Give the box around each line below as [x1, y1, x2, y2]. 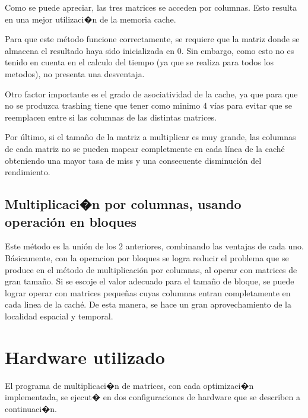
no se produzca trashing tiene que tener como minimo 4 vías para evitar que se [5, 99, 292, 112]
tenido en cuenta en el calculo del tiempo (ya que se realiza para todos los [5, 56, 274, 68]
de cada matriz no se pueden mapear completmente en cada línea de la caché [5, 142, 285, 154]
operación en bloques [5, 212, 137, 230]
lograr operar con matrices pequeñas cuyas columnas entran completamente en [5, 286, 291, 299]
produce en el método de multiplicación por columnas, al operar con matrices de [5, 263, 297, 275]
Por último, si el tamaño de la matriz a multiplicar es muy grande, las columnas [5, 131, 296, 143]
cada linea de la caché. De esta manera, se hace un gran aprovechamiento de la [5, 298, 291, 311]
